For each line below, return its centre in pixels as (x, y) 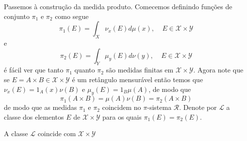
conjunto (17, 16)
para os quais (122, 116)
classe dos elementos (34, 116)
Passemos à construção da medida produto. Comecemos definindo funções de (118, 6)
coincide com (57, 133)
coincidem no (122, 107)
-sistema (159, 107)
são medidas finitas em (140, 70)
